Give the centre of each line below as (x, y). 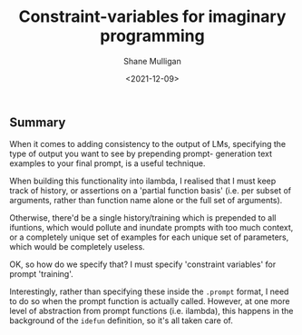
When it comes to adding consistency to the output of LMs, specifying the (148, 144)
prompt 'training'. (42, 274)
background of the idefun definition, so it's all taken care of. (121, 320)
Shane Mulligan (152, 61)
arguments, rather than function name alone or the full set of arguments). (146, 201)
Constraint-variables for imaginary (152, 17)
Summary (38, 122)
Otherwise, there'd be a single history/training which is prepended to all (143, 218)
